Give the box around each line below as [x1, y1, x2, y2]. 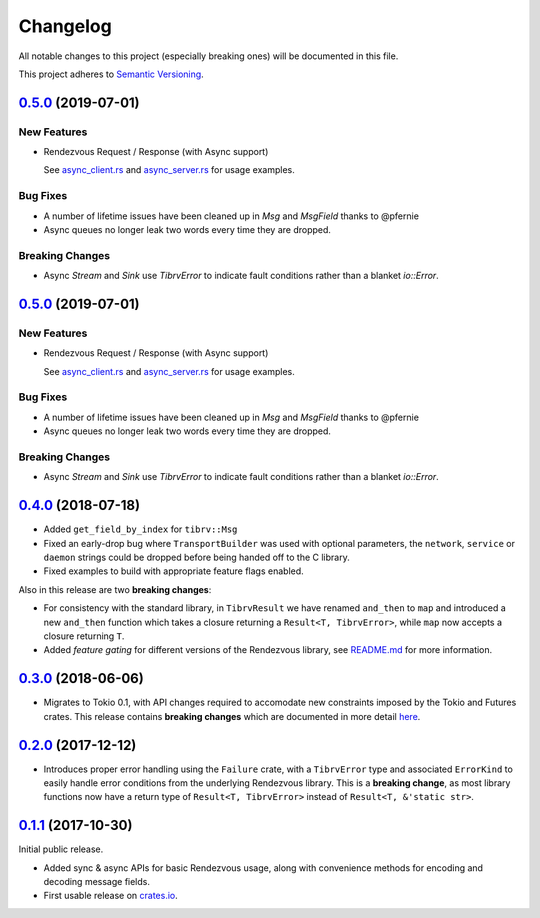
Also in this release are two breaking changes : [18, 583, 212, 595]
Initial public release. [18, 843, 104, 855]
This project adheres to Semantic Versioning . [18, 68, 204, 80]
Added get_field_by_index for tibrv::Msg [43, 523, 238, 535]
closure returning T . [43, 630, 125, 642]
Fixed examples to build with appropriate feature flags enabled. [43, 565, 304, 577]
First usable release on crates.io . [43, 890, 179, 902]
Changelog [18, 15, 112, 37]
